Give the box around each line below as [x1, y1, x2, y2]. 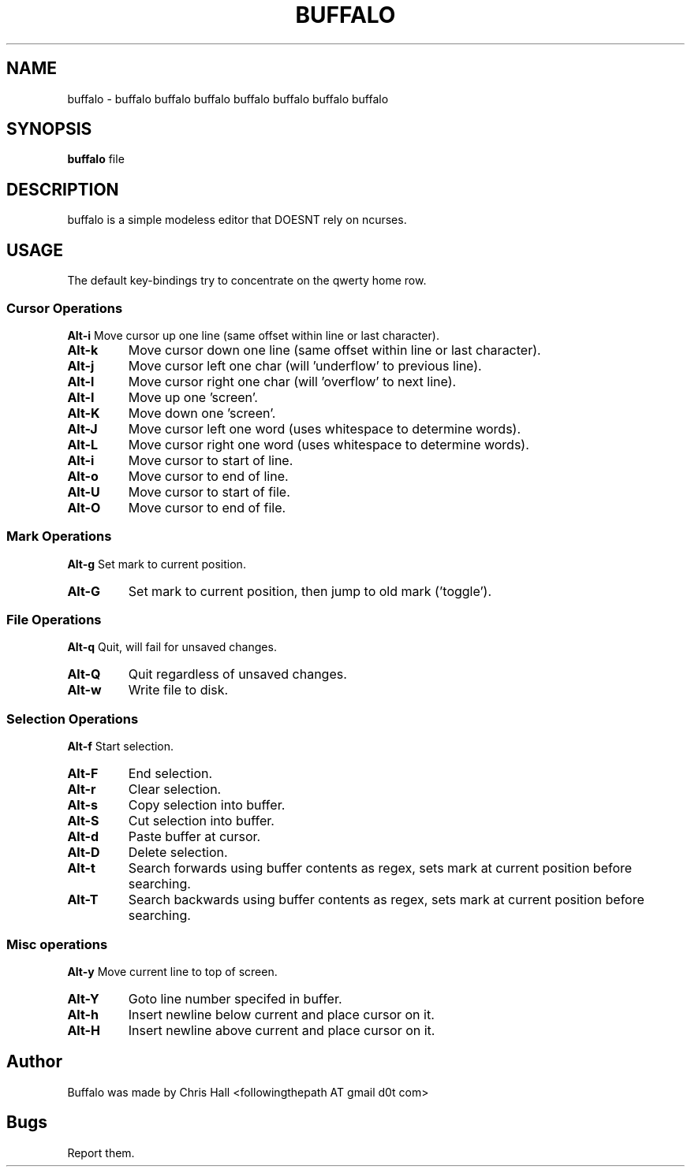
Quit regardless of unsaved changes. [128, 666, 347, 683]
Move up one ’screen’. [128, 389, 258, 405]
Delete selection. [128, 844, 228, 861]
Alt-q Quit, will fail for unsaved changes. [67, 640, 277, 654]
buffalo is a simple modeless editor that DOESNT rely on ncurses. [67, 213, 407, 227]
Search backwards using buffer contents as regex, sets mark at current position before [128, 892, 644, 908]
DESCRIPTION [6, 179, 119, 199]
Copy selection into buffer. [128, 797, 286, 814]
